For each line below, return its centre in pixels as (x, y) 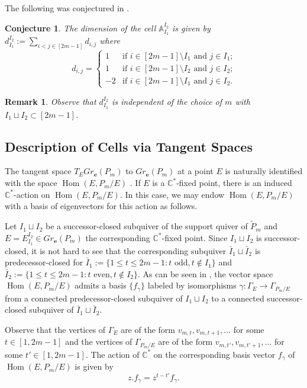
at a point (195, 171)
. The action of (112, 354)
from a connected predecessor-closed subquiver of (94, 298)
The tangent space (38, 171)
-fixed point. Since (195, 237)
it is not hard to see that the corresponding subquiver (129, 250)
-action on (32, 194)
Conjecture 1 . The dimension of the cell (80, 28)
